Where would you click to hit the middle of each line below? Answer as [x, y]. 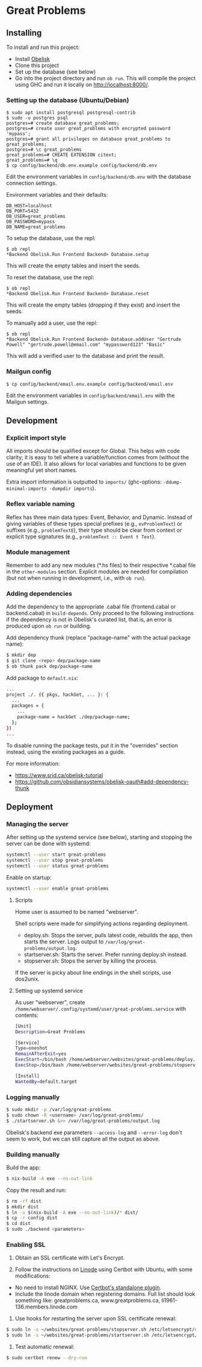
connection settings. [32, 183]
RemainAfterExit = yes [41, 1054]
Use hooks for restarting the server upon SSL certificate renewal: [96, 1319]
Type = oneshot [31, 1048]
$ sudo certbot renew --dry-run [47, 1358]
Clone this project [37, 65]
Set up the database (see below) [55, 72]
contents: [27, 1015]
